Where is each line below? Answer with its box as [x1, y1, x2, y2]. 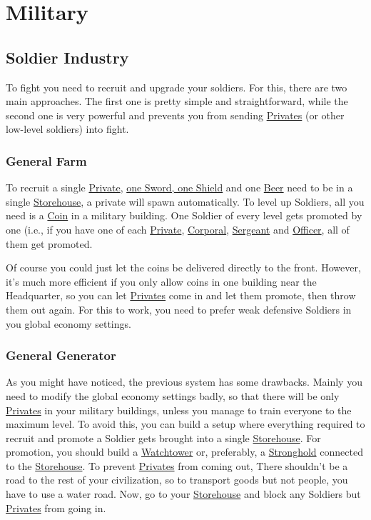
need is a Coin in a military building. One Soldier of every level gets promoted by [6, 208, 362, 223]
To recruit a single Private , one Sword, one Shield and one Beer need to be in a [6, 180, 353, 195]
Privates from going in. [6, 500, 106, 515]
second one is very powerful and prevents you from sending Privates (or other [6, 107, 345, 122]
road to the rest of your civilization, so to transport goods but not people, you [6, 472, 348, 487]
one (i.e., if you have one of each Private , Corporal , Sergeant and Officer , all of [6, 221, 350, 236]
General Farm [6, 151, 87, 169]
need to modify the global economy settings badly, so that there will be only [6, 388, 340, 403]
